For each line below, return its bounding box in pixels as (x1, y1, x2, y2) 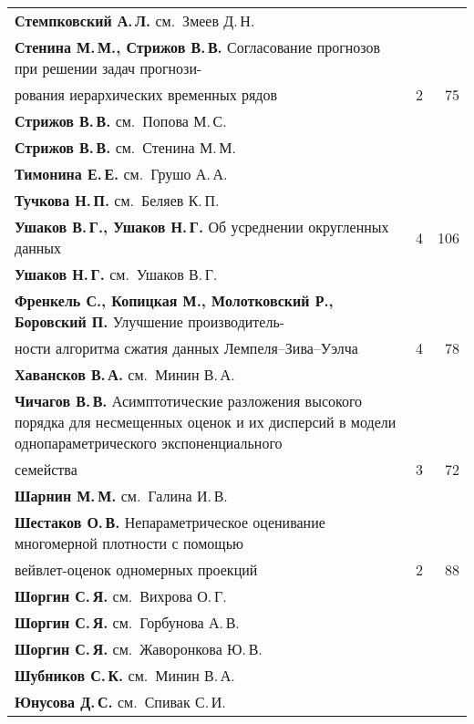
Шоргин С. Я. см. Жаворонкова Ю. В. (15, 638, 263, 659)
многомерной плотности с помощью (15, 533, 243, 553)
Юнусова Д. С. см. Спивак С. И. (15, 691, 226, 712)
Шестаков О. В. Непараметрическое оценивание (15, 512, 325, 533)
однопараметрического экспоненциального (15, 432, 283, 453)
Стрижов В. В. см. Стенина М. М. (15, 137, 237, 158)
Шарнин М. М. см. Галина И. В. (15, 485, 228, 506)
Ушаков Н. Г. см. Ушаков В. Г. (15, 264, 218, 284)
